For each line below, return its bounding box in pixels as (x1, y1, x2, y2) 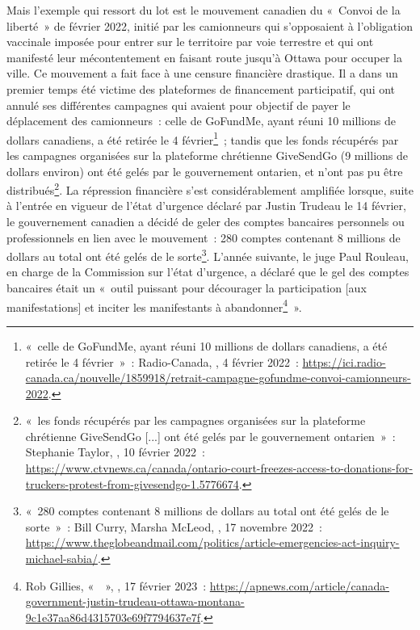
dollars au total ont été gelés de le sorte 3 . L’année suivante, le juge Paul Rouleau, (6, 246, 409, 264)
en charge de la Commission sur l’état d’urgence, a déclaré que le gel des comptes (6, 263, 409, 280)
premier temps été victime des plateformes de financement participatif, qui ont (6, 80, 396, 97)
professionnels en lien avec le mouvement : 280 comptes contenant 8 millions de (6, 229, 401, 246)
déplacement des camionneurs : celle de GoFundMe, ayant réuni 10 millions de (6, 112, 397, 129)
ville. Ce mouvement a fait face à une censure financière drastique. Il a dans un (6, 65, 398, 82)
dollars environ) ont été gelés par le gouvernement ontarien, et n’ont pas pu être (6, 162, 403, 179)
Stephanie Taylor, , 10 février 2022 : (25, 443, 205, 460)
